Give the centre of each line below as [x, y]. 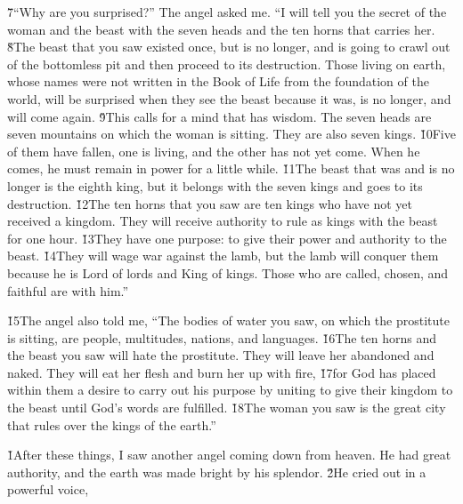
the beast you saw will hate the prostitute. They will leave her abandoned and [221, 355]
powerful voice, [48, 489]
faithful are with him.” [68, 290]
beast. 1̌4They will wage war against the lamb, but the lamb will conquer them [223, 256]
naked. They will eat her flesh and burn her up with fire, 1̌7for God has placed [222, 372]
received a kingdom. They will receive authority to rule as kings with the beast [223, 221]
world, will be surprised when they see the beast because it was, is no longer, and [229, 98]
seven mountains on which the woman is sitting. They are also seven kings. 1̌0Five [231, 134]
